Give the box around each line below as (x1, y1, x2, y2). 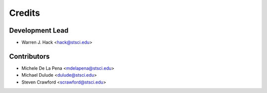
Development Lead (9, 26, 69, 35)
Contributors (9, 52, 50, 60)
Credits (9, 7, 41, 18)
